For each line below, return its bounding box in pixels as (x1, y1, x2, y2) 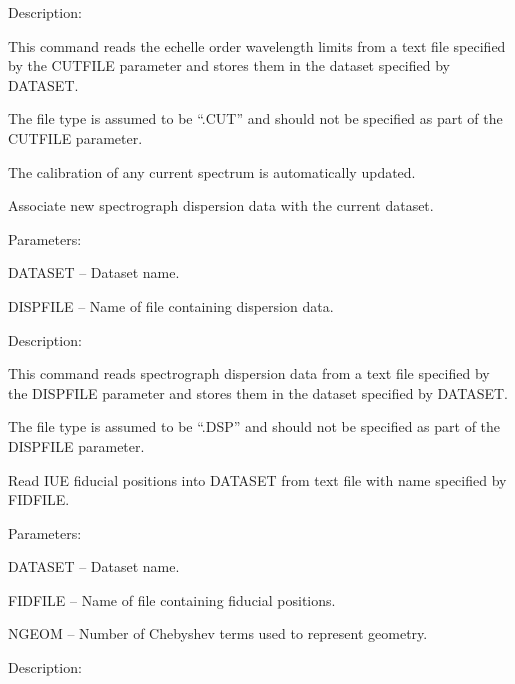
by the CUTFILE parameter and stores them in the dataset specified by (8, 55, 450, 76)
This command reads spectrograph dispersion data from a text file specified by (8, 363, 490, 384)
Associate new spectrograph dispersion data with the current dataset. (8, 195, 434, 216)
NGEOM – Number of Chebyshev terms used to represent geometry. (8, 623, 428, 644)
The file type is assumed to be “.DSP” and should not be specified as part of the (8, 416, 501, 437)
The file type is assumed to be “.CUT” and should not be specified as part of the (8, 108, 503, 129)
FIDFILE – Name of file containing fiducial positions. (8, 589, 336, 610)
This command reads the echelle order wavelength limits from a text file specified (8, 35, 506, 56)
